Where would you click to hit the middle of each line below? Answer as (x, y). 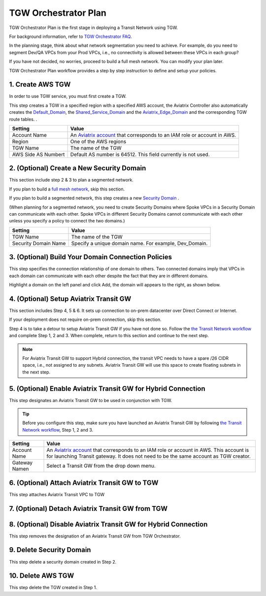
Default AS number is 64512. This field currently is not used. (140, 154)
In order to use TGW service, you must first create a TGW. (68, 96)
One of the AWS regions (98, 141)
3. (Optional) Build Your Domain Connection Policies (91, 257)
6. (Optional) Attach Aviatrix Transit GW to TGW (84, 483)
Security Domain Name (39, 243)
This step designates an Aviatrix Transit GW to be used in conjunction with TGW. (91, 400)
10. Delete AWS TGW (42, 576)
